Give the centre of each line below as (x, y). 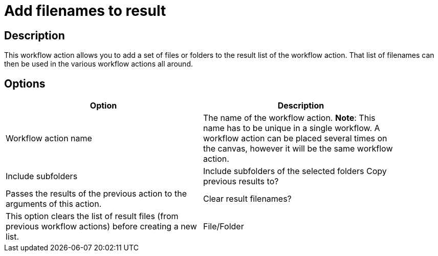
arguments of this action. (54, 204)
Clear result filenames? (247, 199)
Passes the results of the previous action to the (96, 194)
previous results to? (241, 182)
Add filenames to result (85, 11)
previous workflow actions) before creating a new (101, 227)
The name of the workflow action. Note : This (289, 118)
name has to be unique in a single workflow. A (292, 128)
